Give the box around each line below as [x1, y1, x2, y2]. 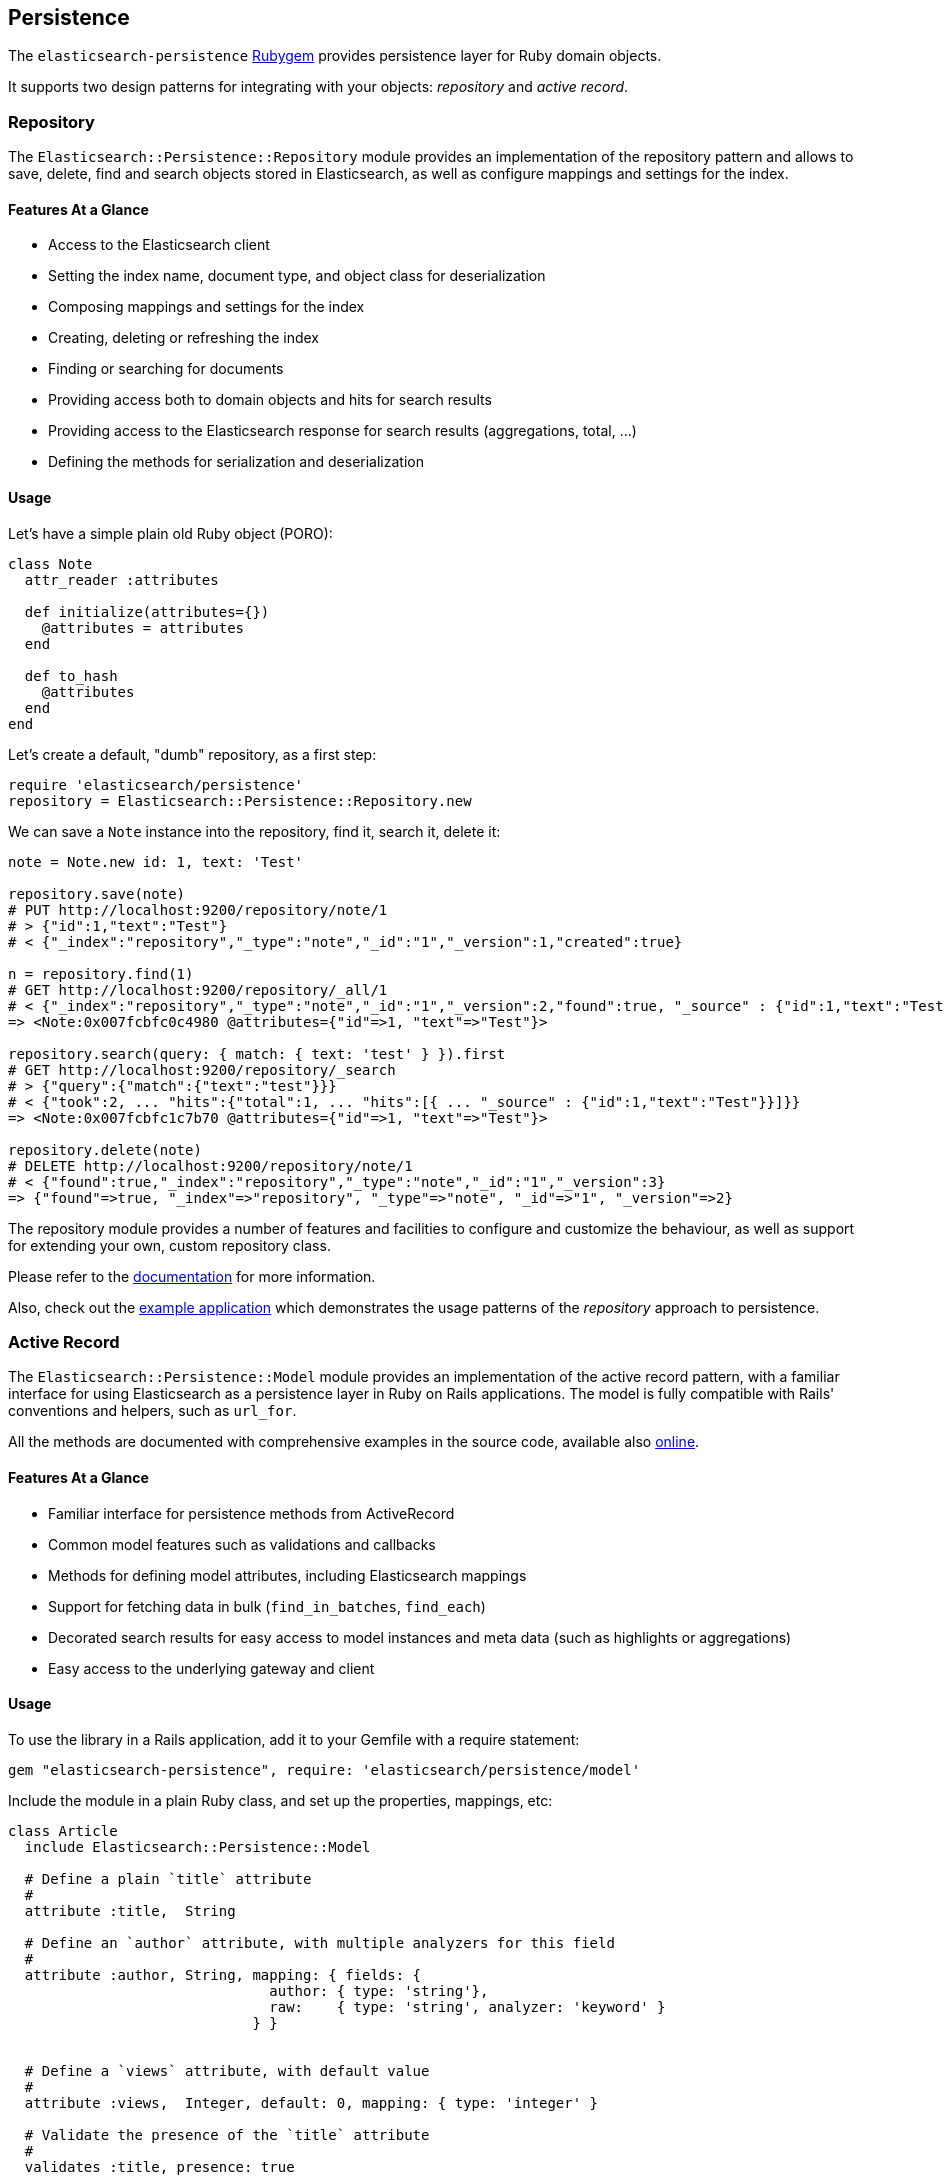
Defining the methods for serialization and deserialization [48, 453, 424, 471]
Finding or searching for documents [48, 360, 284, 378]
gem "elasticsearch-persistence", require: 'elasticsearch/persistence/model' [8, 1761, 641, 1778]
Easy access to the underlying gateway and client [48, 1659, 375, 1677]
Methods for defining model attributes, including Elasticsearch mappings [48, 1566, 527, 1584]
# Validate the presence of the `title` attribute [24, 2126, 430, 2143]
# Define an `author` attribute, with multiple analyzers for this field [24, 1934, 615, 1951]
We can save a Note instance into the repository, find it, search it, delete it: [8, 822, 501, 840]
